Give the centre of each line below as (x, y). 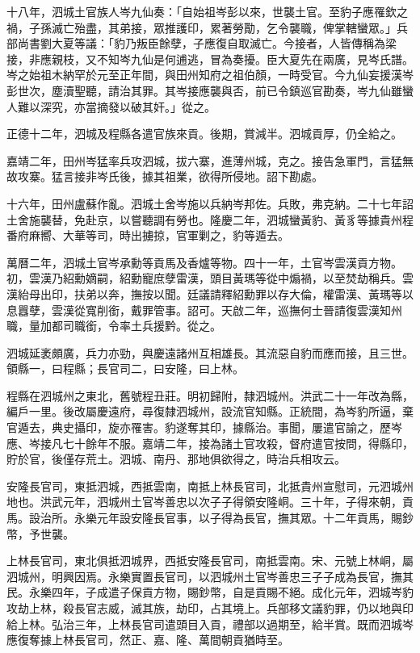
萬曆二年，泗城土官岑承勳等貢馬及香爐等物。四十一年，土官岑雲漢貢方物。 (204, 262)
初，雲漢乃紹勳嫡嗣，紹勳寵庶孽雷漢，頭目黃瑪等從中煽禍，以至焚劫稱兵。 (204, 278)
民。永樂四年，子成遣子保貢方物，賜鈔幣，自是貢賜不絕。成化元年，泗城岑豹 (210, 592)
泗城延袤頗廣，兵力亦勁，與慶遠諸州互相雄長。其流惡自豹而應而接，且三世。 (210, 352)
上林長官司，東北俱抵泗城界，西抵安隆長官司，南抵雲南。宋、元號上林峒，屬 (210, 561)
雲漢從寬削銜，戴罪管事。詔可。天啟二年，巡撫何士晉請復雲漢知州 (227, 310)
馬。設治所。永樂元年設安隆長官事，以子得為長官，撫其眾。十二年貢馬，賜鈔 (210, 518)
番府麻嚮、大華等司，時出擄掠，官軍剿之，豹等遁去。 (148, 235)
